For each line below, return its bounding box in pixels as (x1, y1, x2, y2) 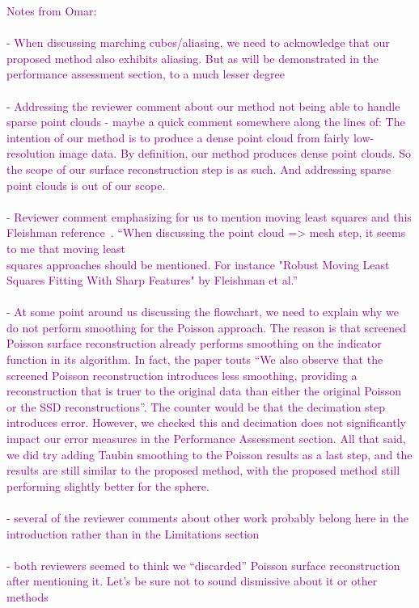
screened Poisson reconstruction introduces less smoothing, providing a (6, 366, 358, 383)
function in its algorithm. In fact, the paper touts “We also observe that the (6, 351, 383, 368)
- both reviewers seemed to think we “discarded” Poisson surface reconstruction (6, 556, 400, 573)
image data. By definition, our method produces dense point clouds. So (58, 145, 411, 162)
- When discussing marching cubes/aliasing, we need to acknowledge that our (6, 34, 390, 51)
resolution (6, 145, 56, 162)
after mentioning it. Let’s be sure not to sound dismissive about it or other (6, 572, 378, 589)
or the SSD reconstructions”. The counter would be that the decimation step (6, 398, 386, 415)
